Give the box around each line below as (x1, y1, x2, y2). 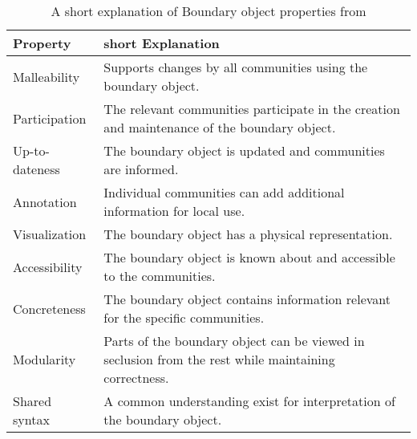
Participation (13, 108, 87, 128)
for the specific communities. (103, 308, 265, 327)
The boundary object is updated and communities (103, 141, 385, 160)
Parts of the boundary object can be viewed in (103, 331, 365, 350)
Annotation (13, 192, 77, 211)
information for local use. (103, 201, 245, 220)
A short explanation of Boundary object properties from (51, 2, 366, 20)
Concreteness (13, 299, 86, 318)
